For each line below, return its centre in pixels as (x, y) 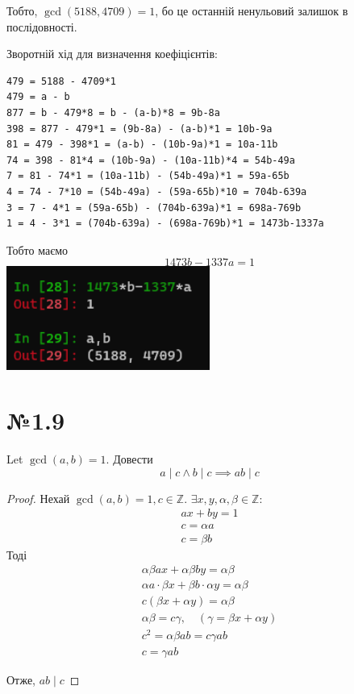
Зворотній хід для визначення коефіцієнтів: (112, 54)
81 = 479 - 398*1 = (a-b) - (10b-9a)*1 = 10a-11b (142, 145)
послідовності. (42, 26)
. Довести (129, 459)
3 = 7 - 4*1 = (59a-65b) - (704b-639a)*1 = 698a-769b (154, 208)
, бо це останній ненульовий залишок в (252, 10)
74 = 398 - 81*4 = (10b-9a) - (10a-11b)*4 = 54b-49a (151, 160)
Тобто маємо (37, 249)
